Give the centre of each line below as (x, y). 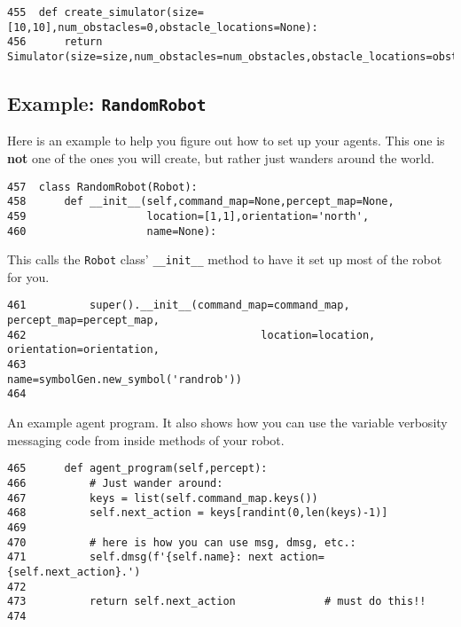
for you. (28, 276)
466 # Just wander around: (115, 483)
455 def (33, 12)
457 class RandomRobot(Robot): (102, 187)
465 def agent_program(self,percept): (137, 469)
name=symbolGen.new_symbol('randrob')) (125, 379)
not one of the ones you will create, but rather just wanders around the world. (221, 158)
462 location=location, (191, 335)
